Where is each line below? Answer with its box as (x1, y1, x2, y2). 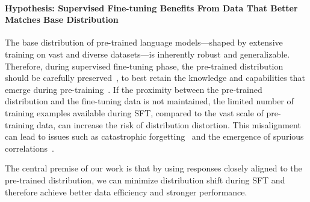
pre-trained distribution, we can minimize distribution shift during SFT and (5, 173, 285, 186)
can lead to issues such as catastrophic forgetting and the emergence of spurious (5, 130, 304, 143)
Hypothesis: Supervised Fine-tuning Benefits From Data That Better (5, 1, 298, 14)
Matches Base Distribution (5, 13, 119, 26)
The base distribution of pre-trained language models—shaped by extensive (5, 36, 283, 49)
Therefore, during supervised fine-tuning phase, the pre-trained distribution (5, 59, 284, 72)
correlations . (5, 141, 54, 154)
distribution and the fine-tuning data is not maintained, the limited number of (5, 95, 294, 107)
